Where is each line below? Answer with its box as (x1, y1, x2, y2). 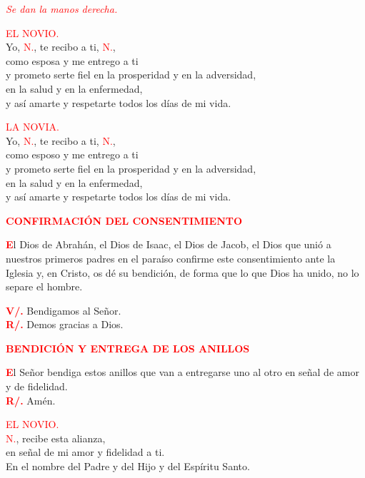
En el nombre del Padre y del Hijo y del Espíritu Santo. (6, 459, 250, 474)
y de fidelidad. (6, 379, 68, 394)
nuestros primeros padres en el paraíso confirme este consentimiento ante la (6, 250, 336, 265)
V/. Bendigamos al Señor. (6, 302, 121, 317)
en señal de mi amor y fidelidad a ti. (6, 444, 165, 459)
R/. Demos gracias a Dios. (6, 317, 124, 332)
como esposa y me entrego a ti (6, 53, 139, 68)
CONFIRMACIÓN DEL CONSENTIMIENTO (6, 213, 243, 228)
